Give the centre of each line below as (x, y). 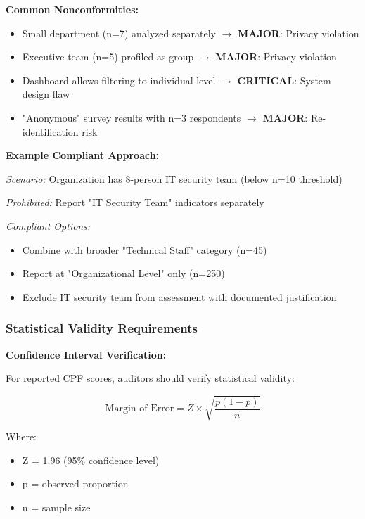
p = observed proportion (75, 483)
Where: (21, 436)
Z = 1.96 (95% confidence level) (91, 460)
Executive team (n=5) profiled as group (108, 57)
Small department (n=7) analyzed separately (119, 33)
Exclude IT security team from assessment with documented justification (179, 296)
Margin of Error (140, 409)
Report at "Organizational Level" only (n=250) (123, 273)
